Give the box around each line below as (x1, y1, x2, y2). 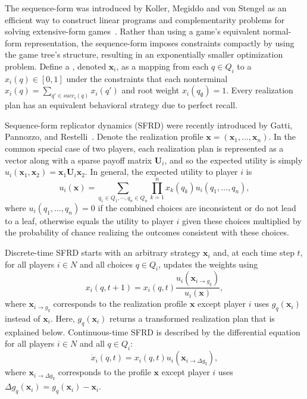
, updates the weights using (158, 257, 258, 270)
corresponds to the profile (58, 366, 151, 378)
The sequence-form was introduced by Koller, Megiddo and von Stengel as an (5, 2, 287, 14)
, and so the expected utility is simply (164, 153, 303, 166)
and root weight (121, 84, 180, 96)
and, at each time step (213, 246, 295, 259)
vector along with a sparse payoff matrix (5, 153, 152, 166)
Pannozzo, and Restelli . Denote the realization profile (5, 130, 203, 143)
